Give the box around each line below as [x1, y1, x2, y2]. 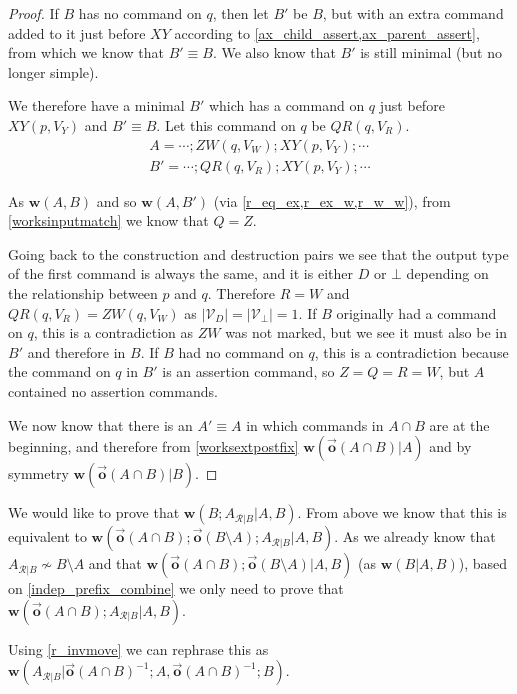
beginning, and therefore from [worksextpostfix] [8, 436, 299, 457]
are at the [429, 414, 490, 435]
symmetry [8, 463, 69, 484]
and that [88, 553, 142, 574]
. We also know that [212, 42, 336, 63]
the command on [8, 361, 111, 382]
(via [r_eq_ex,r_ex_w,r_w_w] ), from [213, 190, 451, 211]
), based [458, 553, 508, 574]
